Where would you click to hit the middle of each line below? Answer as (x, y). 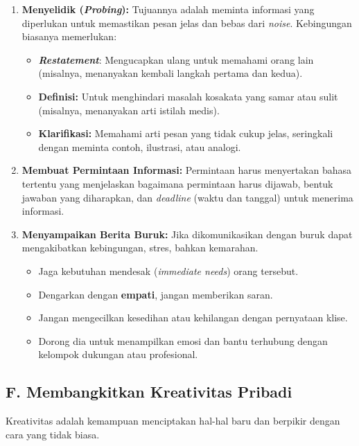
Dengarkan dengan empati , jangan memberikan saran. (156, 294)
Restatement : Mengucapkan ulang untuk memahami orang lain (176, 59)
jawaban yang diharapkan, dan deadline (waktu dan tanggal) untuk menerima (187, 197)
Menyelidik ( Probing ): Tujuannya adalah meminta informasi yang (168, 9)
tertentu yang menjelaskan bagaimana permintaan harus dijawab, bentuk (177, 183)
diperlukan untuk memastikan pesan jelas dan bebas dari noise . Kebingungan (187, 23)
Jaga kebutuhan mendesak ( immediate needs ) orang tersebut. (168, 270)
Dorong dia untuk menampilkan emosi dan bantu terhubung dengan (183, 340)
